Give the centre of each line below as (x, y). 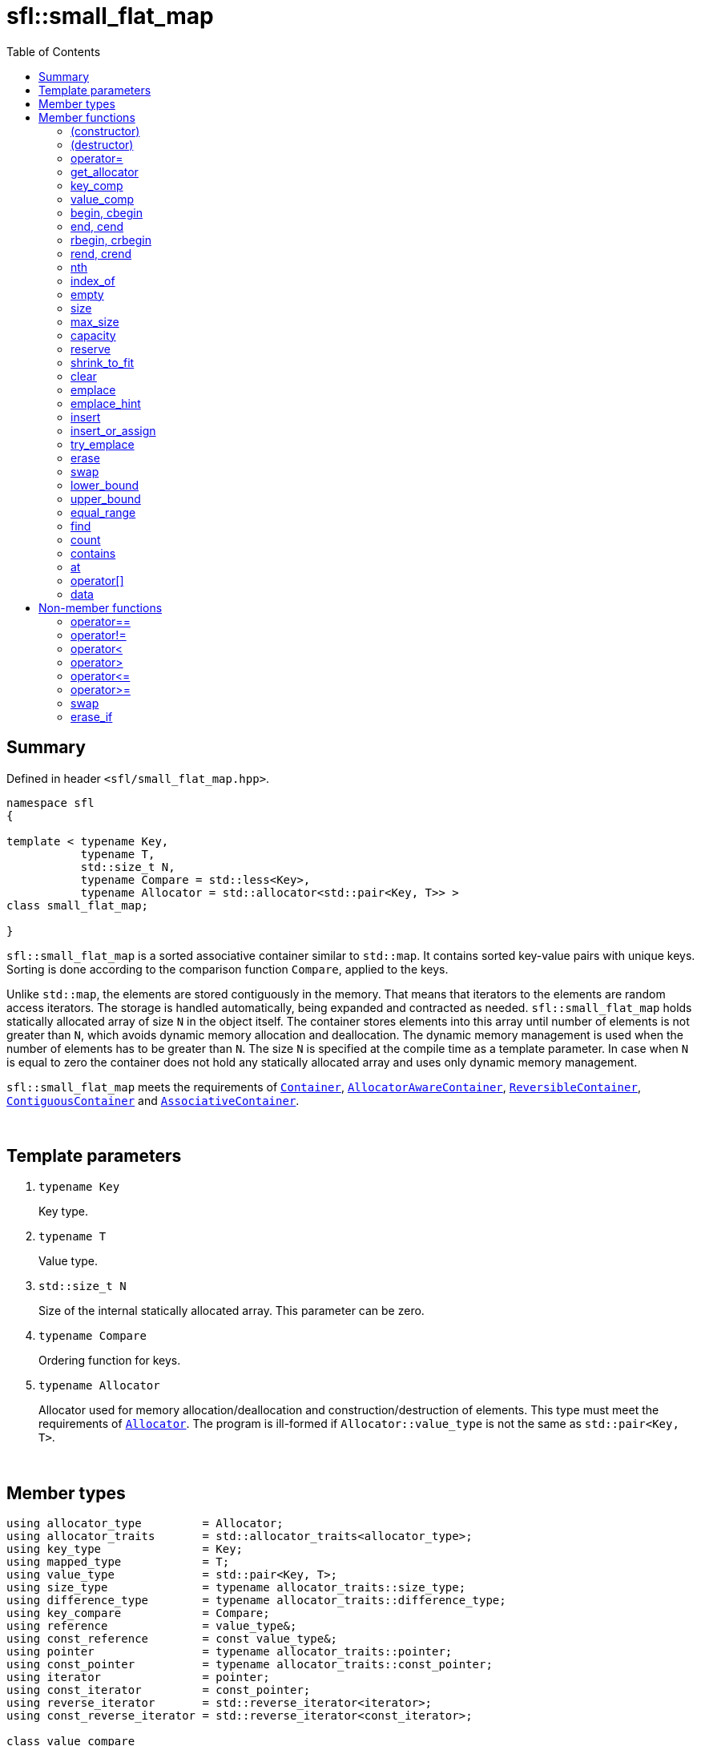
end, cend (97, 226)
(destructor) (102, 144)
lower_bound (105, 485)
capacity (93, 335)
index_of (93, 280)
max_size (95, 321)
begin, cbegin (107, 212)
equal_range (103, 512)
